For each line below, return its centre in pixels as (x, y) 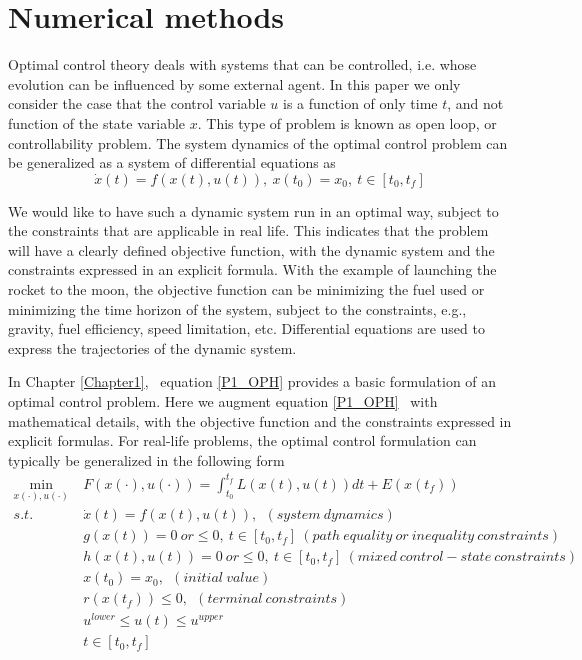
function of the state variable (97, 122)
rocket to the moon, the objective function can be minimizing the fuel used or (246, 289)
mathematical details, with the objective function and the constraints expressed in (260, 420)
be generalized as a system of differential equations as (172, 162)
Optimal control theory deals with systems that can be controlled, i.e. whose (242, 64)
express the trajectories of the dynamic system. (152, 347)
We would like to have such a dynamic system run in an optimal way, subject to (253, 210)
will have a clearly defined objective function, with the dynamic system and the (251, 249)
